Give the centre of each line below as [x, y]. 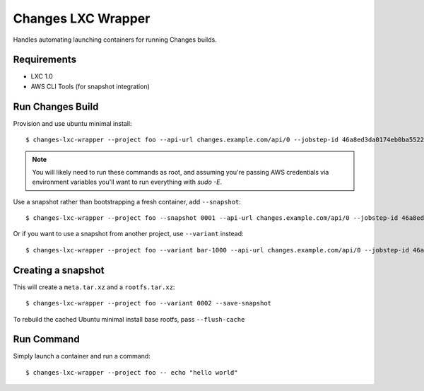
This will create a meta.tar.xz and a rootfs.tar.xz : [94, 287]
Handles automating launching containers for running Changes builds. [115, 40]
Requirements [45, 60]
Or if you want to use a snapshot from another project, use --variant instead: [128, 234]
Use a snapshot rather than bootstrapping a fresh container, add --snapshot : [127, 202]
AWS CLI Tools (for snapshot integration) [90, 86]
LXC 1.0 [42, 76]
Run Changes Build [56, 106]
